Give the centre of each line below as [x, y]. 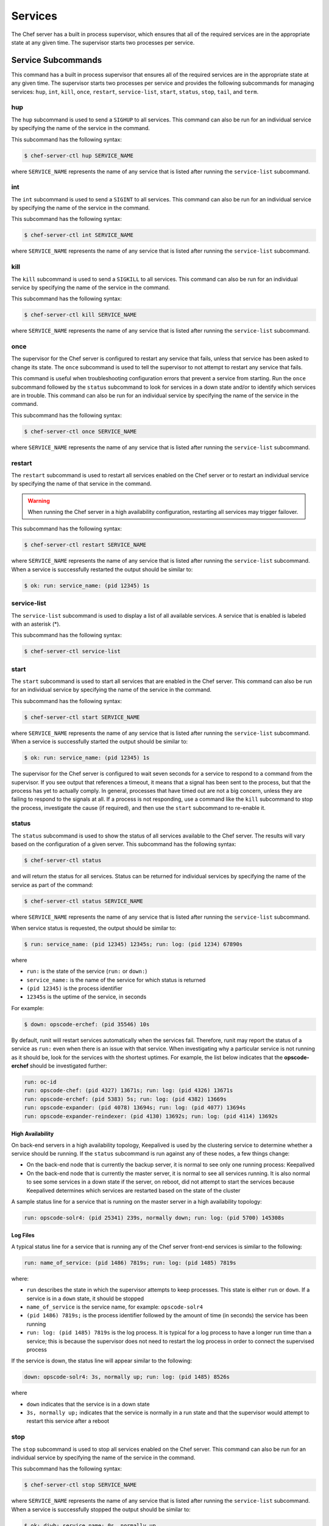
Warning [39, 501]
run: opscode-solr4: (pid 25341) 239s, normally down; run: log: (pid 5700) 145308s [154, 1217]
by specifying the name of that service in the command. [81, 484]
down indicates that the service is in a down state [88, 1404]
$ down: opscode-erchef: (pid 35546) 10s [87, 1024]
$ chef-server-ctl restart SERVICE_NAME [85, 545]
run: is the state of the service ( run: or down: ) [87, 971]
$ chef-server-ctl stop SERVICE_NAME [80, 1485]
